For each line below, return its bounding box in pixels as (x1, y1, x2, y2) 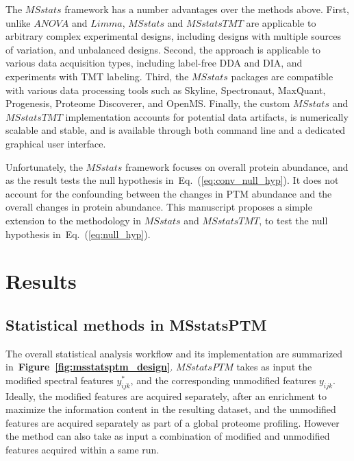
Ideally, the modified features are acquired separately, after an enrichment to (5, 388, 327, 403)
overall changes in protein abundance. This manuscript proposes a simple (5, 200, 312, 214)
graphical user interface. (5, 136, 106, 150)
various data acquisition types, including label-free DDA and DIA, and (5, 56, 303, 70)
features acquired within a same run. (5, 442, 160, 457)
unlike (5, 15, 31, 29)
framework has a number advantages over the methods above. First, (64, 2, 349, 16)
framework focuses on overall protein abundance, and (125, 159, 349, 174)
